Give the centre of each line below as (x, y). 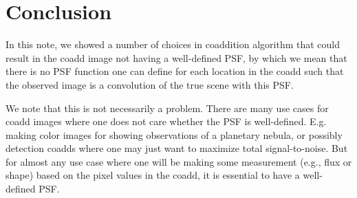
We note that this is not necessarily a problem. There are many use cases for (167, 108)
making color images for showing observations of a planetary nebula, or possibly (174, 134)
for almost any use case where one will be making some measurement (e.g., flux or (179, 161)
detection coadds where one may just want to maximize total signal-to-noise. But (177, 148)
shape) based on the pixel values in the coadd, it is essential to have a (153, 175)
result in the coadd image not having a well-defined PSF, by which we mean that (176, 57)
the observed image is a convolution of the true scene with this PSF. (150, 84)
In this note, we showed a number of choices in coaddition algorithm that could (173, 44)
